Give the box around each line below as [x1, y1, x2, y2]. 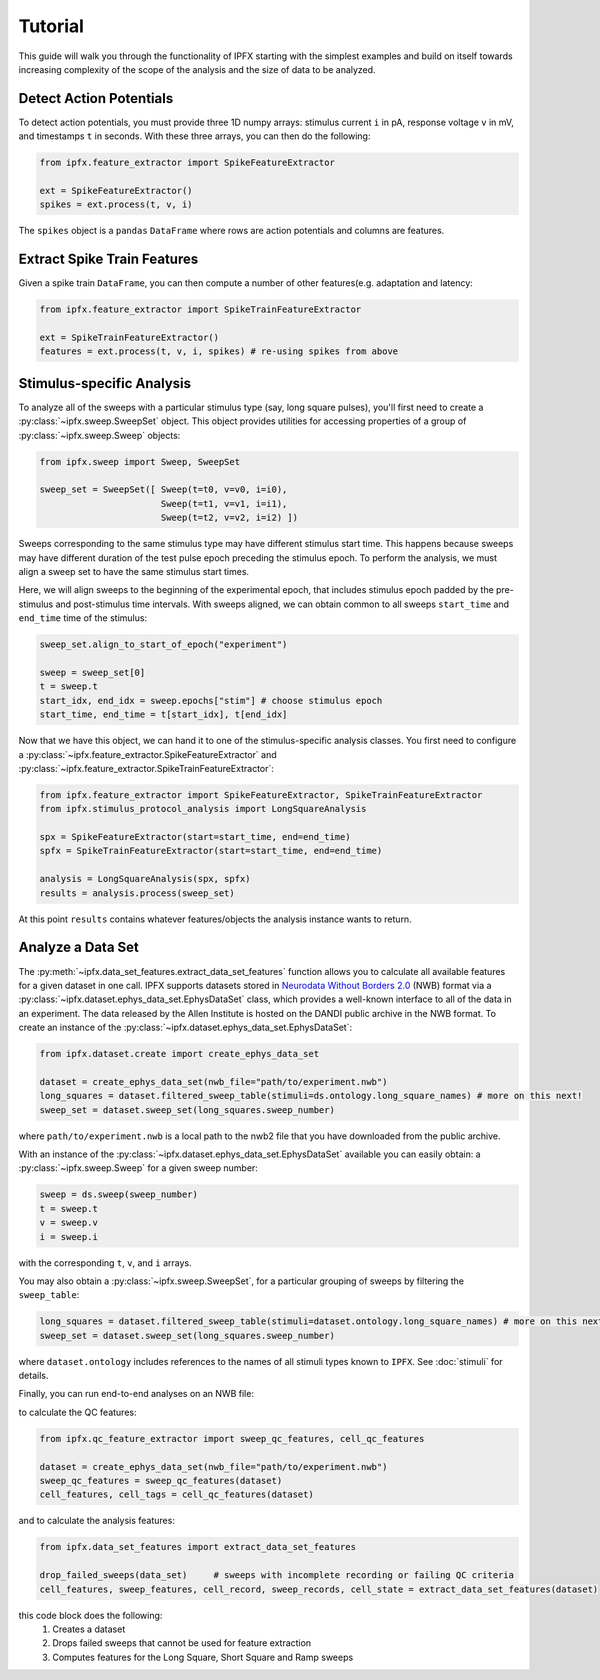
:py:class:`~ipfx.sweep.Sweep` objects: [18, 429, 181, 441]
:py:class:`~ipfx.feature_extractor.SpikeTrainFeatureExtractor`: [18, 762, 275, 774]
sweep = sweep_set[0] [39, 666, 146, 678]
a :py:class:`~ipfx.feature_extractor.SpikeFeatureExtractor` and [18, 748, 277, 760]
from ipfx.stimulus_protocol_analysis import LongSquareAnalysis [39, 803, 367, 815]
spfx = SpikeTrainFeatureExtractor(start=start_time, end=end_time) [39, 845, 383, 857]
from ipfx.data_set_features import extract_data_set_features [39, 1541, 357, 1553]
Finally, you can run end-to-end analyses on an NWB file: [18, 1388, 255, 1400]
